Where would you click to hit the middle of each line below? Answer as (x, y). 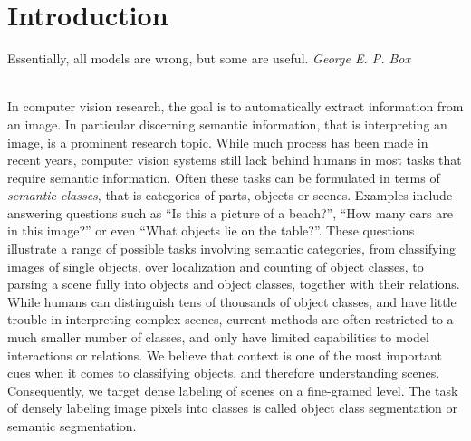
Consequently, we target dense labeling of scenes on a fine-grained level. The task (233, 390)
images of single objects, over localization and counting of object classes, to (216, 266)
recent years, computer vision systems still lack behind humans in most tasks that (235, 160)
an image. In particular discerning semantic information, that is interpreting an (227, 124)
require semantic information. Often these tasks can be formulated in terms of (224, 177)
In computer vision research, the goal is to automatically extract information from (235, 106)
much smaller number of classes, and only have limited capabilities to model (218, 337)
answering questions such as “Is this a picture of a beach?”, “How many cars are (230, 212)
